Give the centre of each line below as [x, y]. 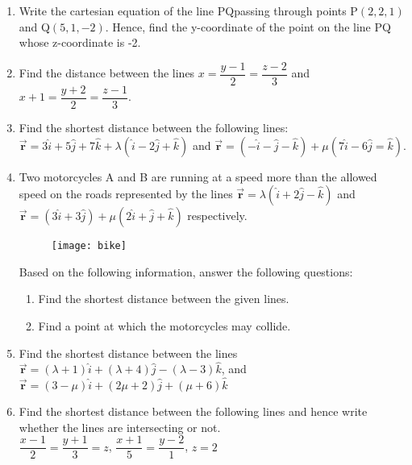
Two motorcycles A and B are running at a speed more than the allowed [198, 176]
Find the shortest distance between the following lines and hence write [193, 411]
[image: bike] [89, 246]
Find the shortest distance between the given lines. [164, 299]
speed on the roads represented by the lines [126, 194]
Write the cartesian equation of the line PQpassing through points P [188, 10]
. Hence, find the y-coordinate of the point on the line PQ [248, 26]
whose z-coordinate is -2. [80, 42]
